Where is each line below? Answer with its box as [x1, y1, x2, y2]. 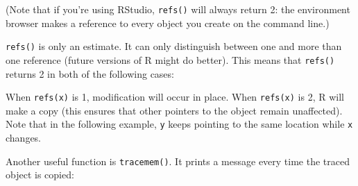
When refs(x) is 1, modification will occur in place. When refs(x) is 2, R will [6, 90, 344, 104]
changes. [6, 130, 42, 145]
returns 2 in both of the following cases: [6, 66, 174, 81]
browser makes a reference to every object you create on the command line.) [6, 15, 330, 30]
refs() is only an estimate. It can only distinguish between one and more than [6, 39, 342, 53]
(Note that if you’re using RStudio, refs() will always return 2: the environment [6, 2, 350, 16]
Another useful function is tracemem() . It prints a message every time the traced [6, 153, 350, 168]
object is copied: [6, 167, 74, 182]
